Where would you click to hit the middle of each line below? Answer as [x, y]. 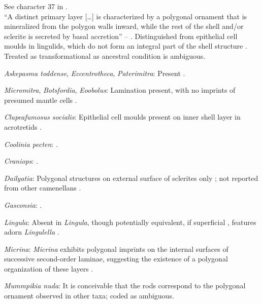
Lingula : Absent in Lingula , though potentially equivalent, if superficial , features [130, 222]
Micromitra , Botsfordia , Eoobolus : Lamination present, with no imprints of [120, 90]
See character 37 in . [36, 6]
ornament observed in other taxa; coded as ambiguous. [89, 296]
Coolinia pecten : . [31, 144]
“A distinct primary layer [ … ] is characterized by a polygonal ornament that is [126, 16]
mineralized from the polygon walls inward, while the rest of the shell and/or [124, 26]
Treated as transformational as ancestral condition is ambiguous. [105, 55]
